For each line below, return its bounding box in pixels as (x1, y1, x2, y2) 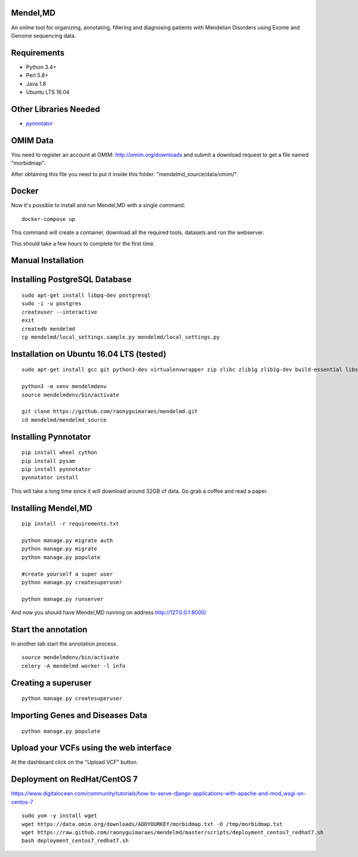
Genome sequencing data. (11, 32, 76, 39)
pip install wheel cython (21, 449, 98, 456)
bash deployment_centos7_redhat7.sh (21, 837, 129, 844)
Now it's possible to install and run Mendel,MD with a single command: (11, 202, 186, 209)
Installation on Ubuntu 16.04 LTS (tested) (11, 349, 166, 359)
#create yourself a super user (21, 570, 113, 578)
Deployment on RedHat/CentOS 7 (11, 774, 138, 785)
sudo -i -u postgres (21, 300, 82, 307)
